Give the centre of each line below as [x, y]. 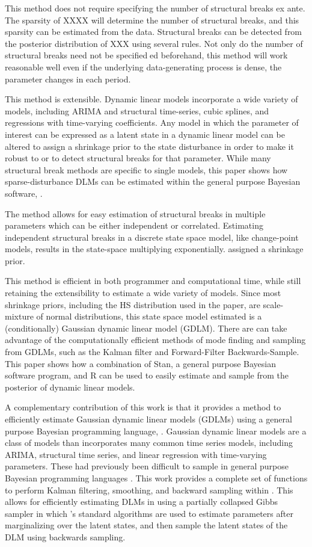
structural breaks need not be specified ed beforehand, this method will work [146, 55]
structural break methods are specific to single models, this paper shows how [146, 169]
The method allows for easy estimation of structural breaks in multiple [135, 213]
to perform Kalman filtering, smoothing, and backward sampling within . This [149, 490]
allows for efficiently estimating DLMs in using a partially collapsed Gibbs [142, 502]
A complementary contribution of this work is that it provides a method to [143, 407]
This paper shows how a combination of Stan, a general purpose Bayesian [141, 363]
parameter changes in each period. [68, 79]
